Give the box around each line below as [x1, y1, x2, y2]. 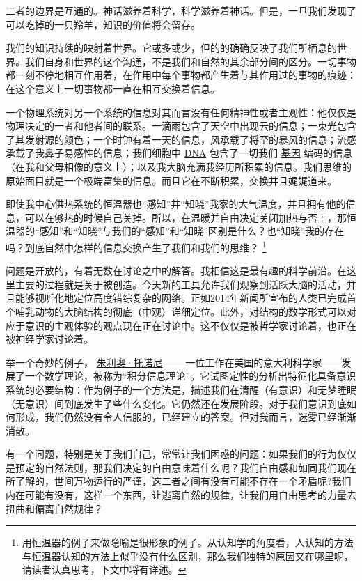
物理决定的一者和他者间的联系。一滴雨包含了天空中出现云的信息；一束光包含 [6, 118, 356, 133]
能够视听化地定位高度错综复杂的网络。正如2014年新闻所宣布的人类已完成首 [15, 290, 356, 305]
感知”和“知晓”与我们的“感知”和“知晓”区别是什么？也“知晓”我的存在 [39, 224, 345, 238]
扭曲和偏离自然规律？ [6, 501, 103, 516]
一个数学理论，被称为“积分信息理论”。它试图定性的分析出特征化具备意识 [24, 369, 356, 383]
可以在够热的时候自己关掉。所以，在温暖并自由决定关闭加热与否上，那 [24, 210, 347, 224]
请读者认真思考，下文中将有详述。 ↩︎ [22, 562, 187, 577]
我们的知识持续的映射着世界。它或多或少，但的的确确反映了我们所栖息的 [6, 40, 337, 55]
